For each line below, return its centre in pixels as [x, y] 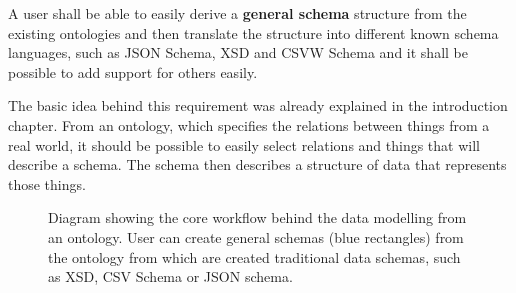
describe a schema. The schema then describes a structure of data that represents [257, 164]
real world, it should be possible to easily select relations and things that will [244, 144]
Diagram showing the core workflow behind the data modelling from [257, 217]
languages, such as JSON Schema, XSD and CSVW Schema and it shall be [238, 52]
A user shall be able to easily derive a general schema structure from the [237, 13]
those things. [47, 183]
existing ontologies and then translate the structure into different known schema [253, 32]
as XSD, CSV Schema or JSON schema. [170, 276]
